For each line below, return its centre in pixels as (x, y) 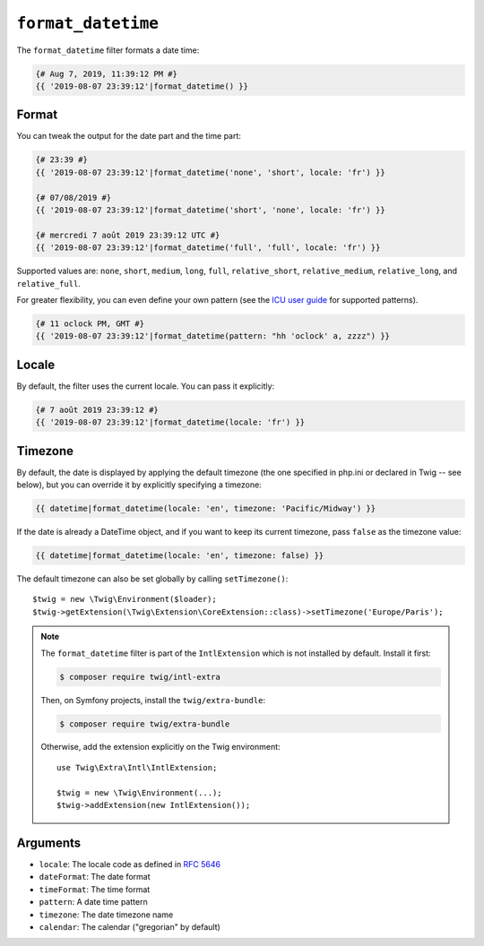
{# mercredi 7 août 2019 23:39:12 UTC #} (128, 235)
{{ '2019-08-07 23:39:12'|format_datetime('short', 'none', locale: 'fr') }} (210, 210)
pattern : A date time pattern (93, 902)
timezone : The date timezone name (106, 915)
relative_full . (48, 283)
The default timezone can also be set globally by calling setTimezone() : (152, 579)
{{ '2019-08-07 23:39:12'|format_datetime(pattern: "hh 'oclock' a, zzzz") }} (212, 336)
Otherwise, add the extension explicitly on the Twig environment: (161, 747)
